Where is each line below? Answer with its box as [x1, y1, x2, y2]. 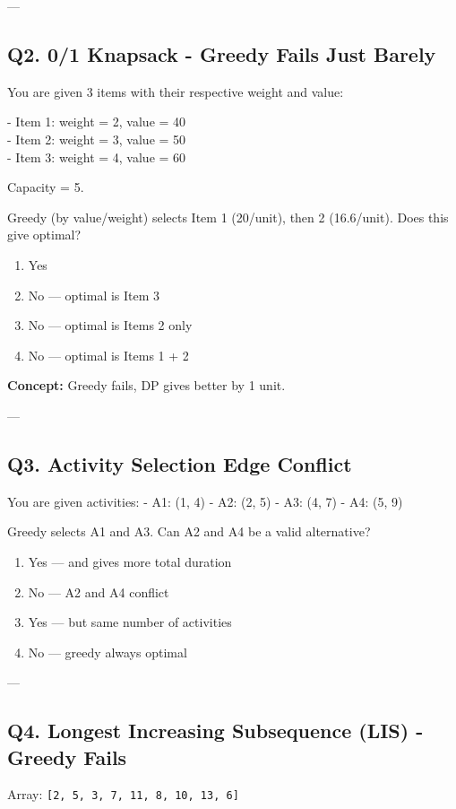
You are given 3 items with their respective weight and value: [7, 82, 344, 100]
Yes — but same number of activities [28, 613, 232, 631]
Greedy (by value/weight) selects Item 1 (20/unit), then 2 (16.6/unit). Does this [7, 207, 449, 226]
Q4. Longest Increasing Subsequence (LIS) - [7, 717, 424, 744]
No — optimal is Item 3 [28, 285, 160, 304]
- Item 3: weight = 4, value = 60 [7, 147, 186, 166]
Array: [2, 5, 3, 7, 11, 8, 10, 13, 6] [7, 785, 239, 804]
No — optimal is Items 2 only [28, 316, 193, 335]
